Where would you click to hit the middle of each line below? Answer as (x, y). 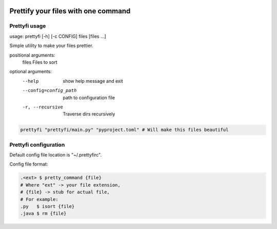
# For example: (39, 199)
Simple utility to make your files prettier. (51, 45)
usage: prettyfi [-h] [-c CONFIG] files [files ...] (58, 36)
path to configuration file (89, 98)
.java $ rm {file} (43, 214)
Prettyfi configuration (37, 145)
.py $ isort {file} (47, 206)
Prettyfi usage (28, 26)
